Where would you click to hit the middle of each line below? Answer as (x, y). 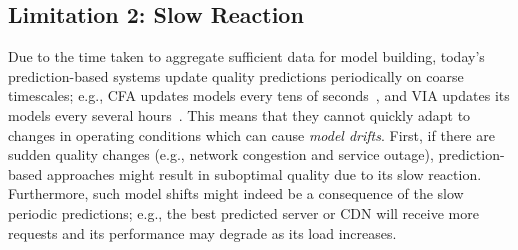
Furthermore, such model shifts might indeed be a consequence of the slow (236, 193)
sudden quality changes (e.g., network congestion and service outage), (221, 154)
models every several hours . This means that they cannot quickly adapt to (239, 114)
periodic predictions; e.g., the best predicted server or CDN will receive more (243, 212)
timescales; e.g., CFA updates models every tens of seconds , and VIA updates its (259, 95)
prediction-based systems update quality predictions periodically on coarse (236, 75)
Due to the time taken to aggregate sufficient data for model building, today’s (246, 56)
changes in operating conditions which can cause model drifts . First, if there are (251, 134)
